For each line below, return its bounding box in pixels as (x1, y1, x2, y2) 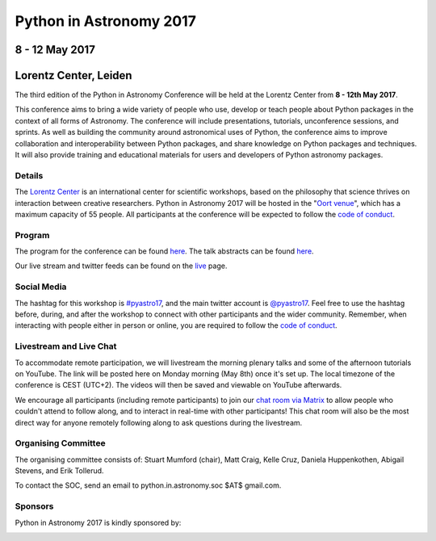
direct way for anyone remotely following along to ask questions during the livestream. (15, 417, 303, 427)
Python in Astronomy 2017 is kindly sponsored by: (15, 518, 182, 527)
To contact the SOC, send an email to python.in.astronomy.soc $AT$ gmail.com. (15, 480, 282, 490)
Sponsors (15, 501, 54, 512)
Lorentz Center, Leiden (15, 69, 132, 82)
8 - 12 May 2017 (15, 43, 96, 57)
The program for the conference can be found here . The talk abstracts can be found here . (15, 246, 314, 256)
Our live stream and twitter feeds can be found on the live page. (15, 261, 228, 270)
